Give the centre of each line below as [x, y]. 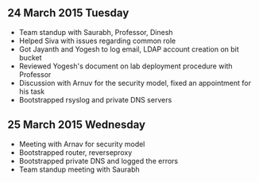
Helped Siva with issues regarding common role [97, 41]
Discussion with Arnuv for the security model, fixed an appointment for [135, 83]
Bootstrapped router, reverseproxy [75, 152]
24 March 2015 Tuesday [68, 13]
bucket [30, 57]
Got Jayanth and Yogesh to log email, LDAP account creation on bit [129, 49]
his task [32, 91]
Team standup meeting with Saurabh [79, 169]
